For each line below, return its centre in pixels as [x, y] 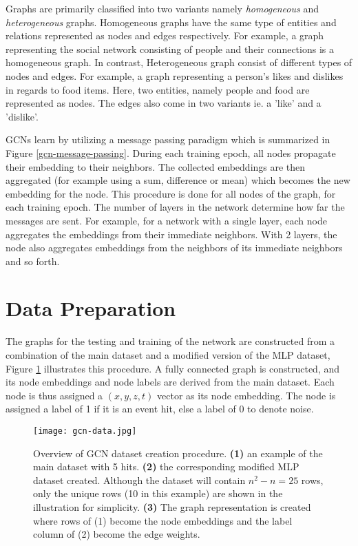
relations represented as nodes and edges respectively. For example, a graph [165, 35]
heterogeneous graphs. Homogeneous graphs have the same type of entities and [171, 22]
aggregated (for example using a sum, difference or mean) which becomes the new [178, 180]
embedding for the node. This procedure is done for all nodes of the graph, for [171, 193]
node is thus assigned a [54, 395]
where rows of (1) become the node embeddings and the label [163, 520]
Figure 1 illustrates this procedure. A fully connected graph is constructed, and [173, 368]
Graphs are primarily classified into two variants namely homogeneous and [162, 8]
